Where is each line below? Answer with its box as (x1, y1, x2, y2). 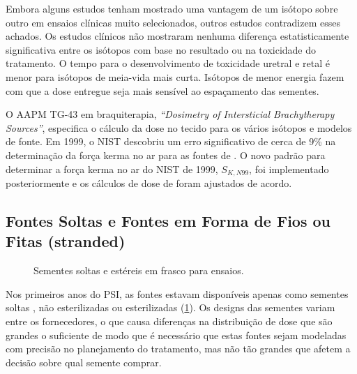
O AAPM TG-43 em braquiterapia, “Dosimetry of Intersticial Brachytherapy (6, 107, 335, 121)
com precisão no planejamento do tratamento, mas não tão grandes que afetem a (6, 341, 351, 356)
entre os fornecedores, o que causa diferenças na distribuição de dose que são (6, 313, 333, 328)
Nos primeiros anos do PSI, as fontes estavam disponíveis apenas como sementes (6, 286, 349, 301)
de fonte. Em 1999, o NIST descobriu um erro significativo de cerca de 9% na (6, 134, 336, 149)
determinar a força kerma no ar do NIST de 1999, (6, 161, 218, 176)
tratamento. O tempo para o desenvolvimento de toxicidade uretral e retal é (6, 56, 330, 70)
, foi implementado (249, 161, 329, 176)
